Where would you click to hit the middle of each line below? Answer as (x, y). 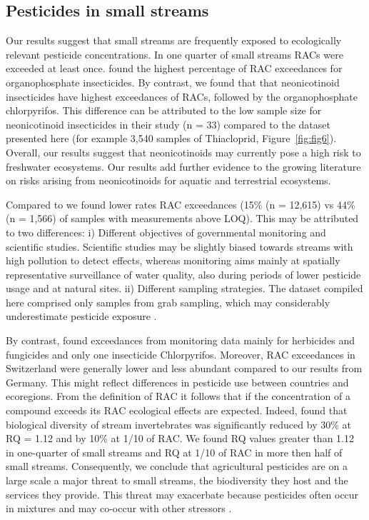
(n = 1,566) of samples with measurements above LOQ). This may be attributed (182, 218)
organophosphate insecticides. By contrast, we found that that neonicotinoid (173, 82)
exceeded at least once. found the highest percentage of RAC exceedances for (174, 68)
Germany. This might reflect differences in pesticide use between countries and (177, 382)
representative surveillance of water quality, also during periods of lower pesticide (183, 274)
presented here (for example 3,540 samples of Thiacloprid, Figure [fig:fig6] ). (171, 138)
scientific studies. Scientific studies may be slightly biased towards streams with (180, 246)
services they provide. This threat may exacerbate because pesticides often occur (182, 494)
